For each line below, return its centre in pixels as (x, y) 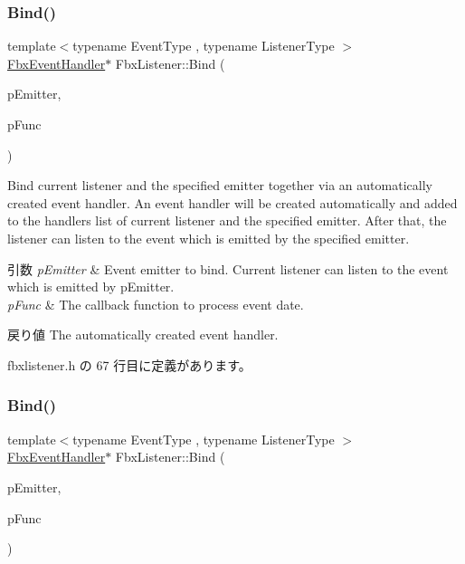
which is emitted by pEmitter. (91, 287)
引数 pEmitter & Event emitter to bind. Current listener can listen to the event (228, 268)
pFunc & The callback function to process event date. (156, 304)
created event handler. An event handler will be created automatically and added (232, 202)
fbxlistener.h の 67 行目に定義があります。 (129, 364)
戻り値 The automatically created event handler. (143, 335)
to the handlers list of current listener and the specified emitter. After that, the (227, 220)
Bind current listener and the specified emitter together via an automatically (220, 185)
